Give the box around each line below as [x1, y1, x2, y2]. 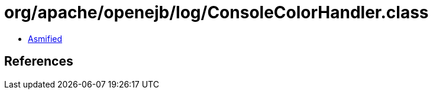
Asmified [28, 33, 63, 44]
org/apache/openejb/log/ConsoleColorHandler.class [4, 2, 429, 22]
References [4, 54, 73, 69]
